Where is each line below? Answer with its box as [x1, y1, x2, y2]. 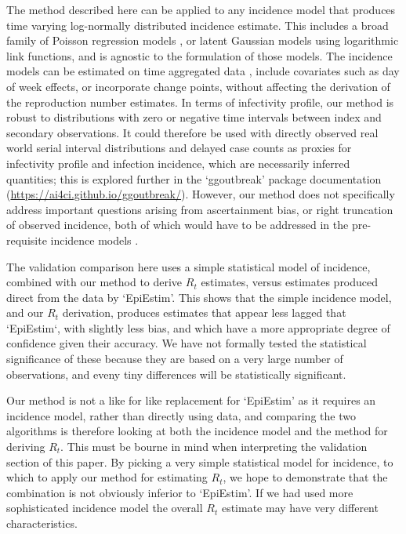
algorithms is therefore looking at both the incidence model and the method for [6, 423, 388, 439]
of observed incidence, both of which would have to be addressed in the [6, 216, 349, 233]
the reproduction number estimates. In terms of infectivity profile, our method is [6, 93, 394, 110]
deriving [6, 438, 45, 455]
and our [6, 304, 44, 321]
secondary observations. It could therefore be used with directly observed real [6, 124, 379, 140]
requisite [6, 231, 47, 248]
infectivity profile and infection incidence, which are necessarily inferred [6, 154, 350, 171]
